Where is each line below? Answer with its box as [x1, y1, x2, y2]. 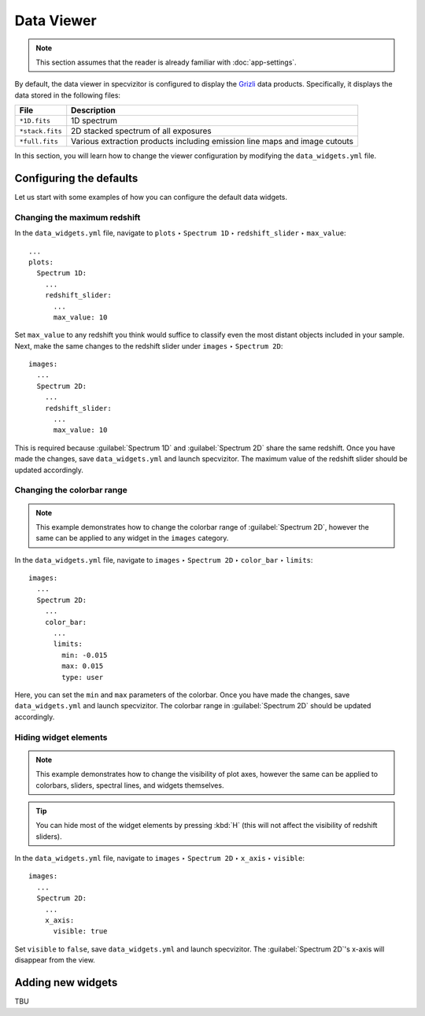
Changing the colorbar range [14, 485, 128, 496]
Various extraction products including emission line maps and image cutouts [71, 136, 354, 147]
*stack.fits [19, 127, 62, 135]
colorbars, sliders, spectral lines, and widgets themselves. [35, 780, 224, 790]
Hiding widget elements [14, 732, 108, 743]
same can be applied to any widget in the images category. [35, 534, 229, 543]
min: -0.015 [61, 650, 108, 659]
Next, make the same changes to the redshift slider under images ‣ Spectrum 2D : [14, 341, 283, 350]
